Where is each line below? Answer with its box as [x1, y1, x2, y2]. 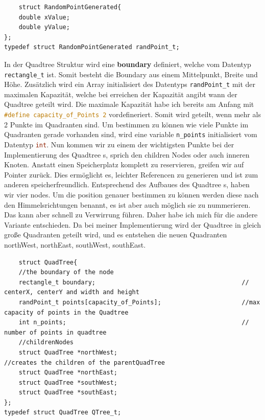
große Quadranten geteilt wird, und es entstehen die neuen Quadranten [4, 229, 227, 240]
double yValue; [18, 24, 70, 31]
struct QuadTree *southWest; [18, 379, 117, 386]
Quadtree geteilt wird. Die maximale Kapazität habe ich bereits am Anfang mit [4, 99, 254, 109]
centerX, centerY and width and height [4, 289, 139, 296]
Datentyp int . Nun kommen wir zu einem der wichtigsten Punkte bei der [4, 139, 234, 149]
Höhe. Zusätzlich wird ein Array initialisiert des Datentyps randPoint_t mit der [4, 79, 256, 90]
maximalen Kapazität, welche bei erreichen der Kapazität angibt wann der [4, 89, 237, 99]
